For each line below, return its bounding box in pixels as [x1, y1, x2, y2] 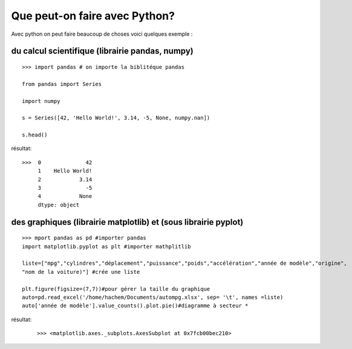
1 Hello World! [37, 167, 93, 174]
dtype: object [37, 201, 80, 208]
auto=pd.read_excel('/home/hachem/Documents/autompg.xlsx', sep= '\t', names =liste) [22, 294, 284, 301]
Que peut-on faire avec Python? [11, 9, 175, 22]
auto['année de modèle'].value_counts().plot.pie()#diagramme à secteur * [22, 302, 249, 309]
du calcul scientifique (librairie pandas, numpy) [11, 46, 194, 56]
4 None [37, 193, 93, 200]
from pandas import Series [22, 81, 102, 87]
